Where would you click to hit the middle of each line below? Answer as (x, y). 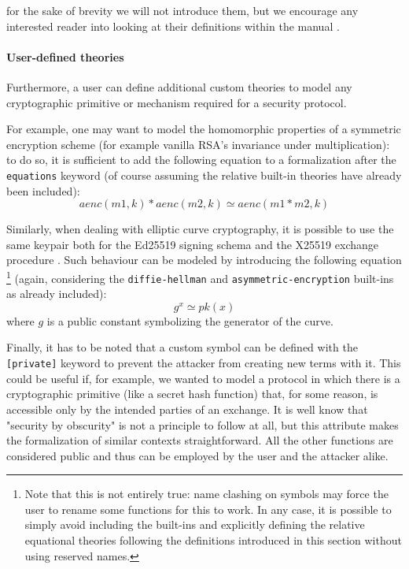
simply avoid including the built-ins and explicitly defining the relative (195, 524)
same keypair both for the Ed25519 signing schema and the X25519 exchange (192, 244)
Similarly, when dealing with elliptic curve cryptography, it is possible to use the (200, 229)
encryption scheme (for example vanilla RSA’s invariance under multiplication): (198, 144)
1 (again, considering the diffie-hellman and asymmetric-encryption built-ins (200, 277)
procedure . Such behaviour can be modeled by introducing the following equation (204, 260)
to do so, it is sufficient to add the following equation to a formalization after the (201, 160)
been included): (43, 190)
